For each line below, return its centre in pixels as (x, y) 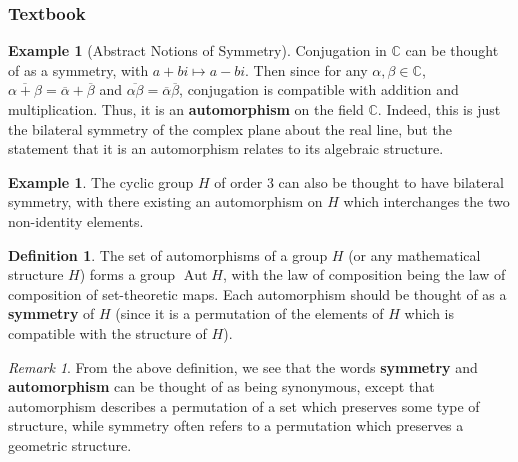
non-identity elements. (76, 220)
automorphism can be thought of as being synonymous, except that (221, 386)
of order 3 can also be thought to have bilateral (359, 181)
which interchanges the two (426, 201)
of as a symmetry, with (78, 69)
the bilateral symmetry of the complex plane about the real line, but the (230, 128)
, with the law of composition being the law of (364, 274)
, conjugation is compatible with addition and (319, 89)
